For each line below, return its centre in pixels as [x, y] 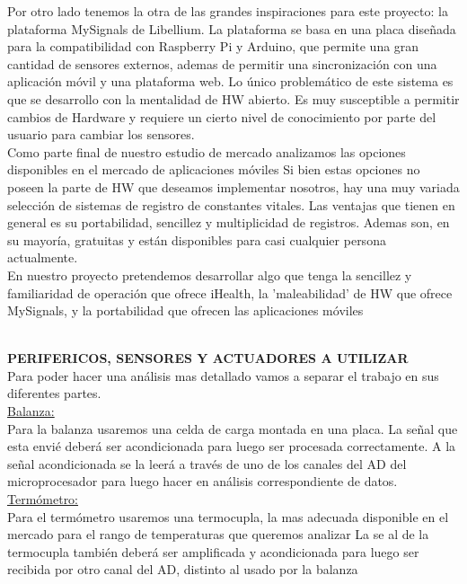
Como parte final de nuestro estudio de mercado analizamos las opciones [207, 151]
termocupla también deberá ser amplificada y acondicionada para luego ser [213, 551]
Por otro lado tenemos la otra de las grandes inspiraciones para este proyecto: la [228, 11]
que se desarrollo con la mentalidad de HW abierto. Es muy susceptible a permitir [233, 98]
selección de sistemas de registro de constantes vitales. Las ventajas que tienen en [231, 204]
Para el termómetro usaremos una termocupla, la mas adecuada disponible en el [228, 516]
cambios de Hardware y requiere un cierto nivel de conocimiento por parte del [222, 116]
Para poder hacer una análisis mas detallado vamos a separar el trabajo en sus [223, 375]
